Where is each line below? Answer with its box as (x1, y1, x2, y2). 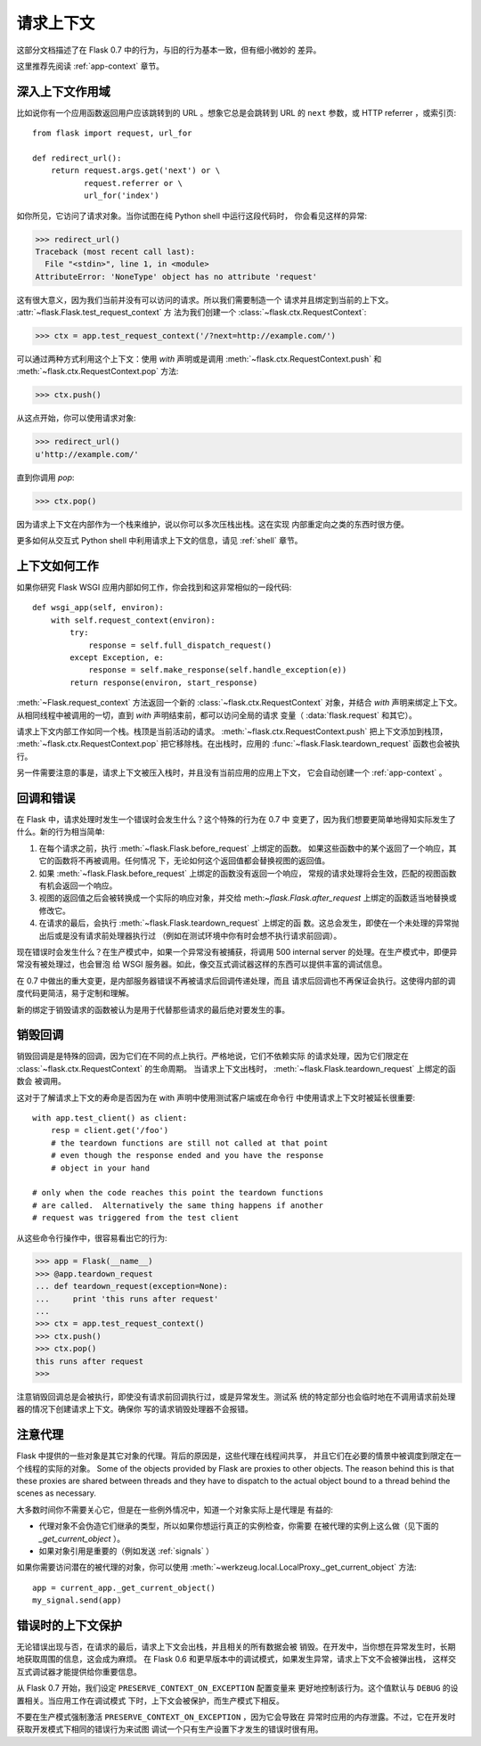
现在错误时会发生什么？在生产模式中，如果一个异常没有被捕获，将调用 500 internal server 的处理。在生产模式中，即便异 (16, 946, 458, 957)
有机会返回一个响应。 (38, 880, 118, 891)
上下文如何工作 (16, 558, 99, 574)
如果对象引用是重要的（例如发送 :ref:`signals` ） (38, 1546, 214, 1556)
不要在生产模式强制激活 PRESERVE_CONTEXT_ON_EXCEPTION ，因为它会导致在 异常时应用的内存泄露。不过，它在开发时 (16, 1711, 456, 1723)
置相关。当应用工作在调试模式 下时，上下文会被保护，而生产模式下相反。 (16, 1695, 284, 1706)
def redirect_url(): (32, 153, 122, 164)
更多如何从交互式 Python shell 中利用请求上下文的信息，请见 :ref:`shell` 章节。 (16, 535, 303, 546)
